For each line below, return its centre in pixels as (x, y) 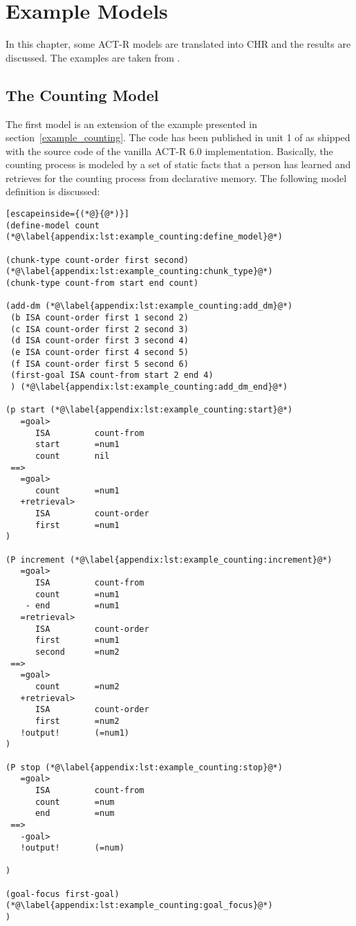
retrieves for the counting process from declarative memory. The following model (176, 178)
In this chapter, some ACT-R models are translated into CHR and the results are (178, 44)
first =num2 (77, 721)
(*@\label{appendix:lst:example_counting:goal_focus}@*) (139, 906)
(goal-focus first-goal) (63, 894)
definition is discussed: (53, 191)
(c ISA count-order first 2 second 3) (100, 329)
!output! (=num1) (75, 733)
